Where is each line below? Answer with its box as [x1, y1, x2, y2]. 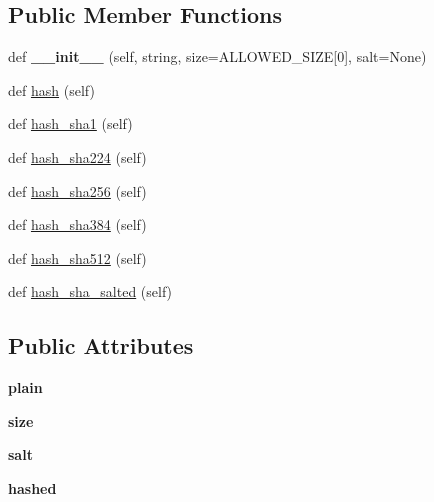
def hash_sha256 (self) [8, 180, 147, 201]
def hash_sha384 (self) [8, 214, 147, 235]
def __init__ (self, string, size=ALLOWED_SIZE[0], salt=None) [8, 46, 427, 67]
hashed [8, 477, 57, 498]
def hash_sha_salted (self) [8, 281, 173, 302]
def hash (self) [8, 79, 95, 100]
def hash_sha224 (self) [8, 146, 147, 167]
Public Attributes [8, 330, 194, 361]
